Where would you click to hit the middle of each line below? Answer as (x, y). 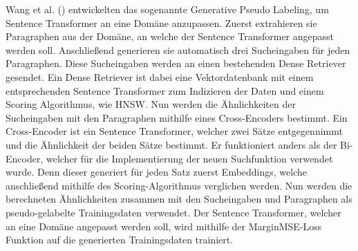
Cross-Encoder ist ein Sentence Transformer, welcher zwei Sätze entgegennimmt (174, 131)
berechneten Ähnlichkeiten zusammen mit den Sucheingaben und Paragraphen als (179, 199)
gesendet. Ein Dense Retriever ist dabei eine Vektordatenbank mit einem (160, 76)
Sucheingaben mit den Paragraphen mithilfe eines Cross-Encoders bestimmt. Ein (177, 117)
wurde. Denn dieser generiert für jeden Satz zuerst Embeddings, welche (157, 172)
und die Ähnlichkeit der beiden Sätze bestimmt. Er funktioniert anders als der (171, 144)
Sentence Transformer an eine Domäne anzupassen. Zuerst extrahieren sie (161, 22)
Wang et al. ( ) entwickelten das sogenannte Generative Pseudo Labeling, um (167, 9)
